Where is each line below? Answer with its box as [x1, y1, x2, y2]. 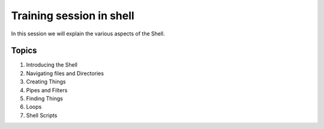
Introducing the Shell [26, 61, 78, 68]
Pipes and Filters [26, 86, 68, 94]
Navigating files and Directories [26, 70, 104, 77]
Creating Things [26, 78, 66, 85]
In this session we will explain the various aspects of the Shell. [11, 30, 165, 37]
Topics [11, 46, 37, 56]
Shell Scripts [26, 112, 58, 119]
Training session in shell [11, 9, 134, 22]
